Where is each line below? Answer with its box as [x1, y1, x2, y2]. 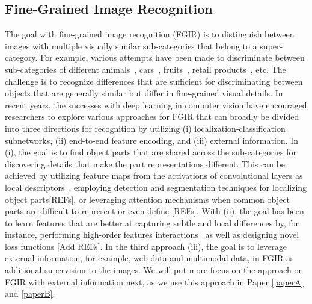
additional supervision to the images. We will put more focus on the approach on [5, 264, 304, 276]
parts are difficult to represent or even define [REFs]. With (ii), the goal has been [5, 205, 304, 217]
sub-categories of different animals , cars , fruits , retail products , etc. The [5, 63, 286, 75]
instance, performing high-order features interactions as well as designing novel [5, 228, 299, 241]
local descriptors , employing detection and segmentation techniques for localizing [5, 181, 307, 193]
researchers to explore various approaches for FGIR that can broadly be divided [5, 110, 299, 123]
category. [5, 51, 38, 64]
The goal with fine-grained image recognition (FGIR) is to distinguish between [5, 28, 295, 40]
